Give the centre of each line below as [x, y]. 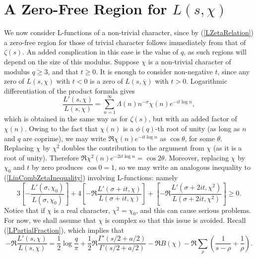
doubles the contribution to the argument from [133, 148]
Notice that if [25, 210]
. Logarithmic [207, 81]
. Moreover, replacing [196, 157]
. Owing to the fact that [61, 128]
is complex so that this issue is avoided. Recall [175, 220]
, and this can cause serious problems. [193, 210]
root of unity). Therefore [41, 157]
